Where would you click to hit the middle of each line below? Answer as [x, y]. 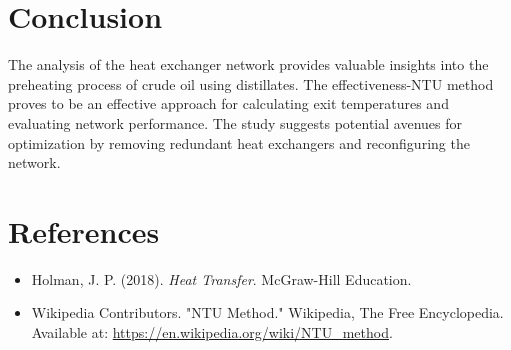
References [84, 230]
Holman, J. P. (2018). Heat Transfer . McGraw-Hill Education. [221, 278]
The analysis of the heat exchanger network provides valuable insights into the [248, 64]
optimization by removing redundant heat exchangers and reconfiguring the [239, 142]
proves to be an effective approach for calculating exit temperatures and [228, 103]
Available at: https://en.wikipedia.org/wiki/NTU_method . [212, 332]
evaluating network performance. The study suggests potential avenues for [235, 122]
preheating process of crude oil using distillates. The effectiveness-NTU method [251, 83]
